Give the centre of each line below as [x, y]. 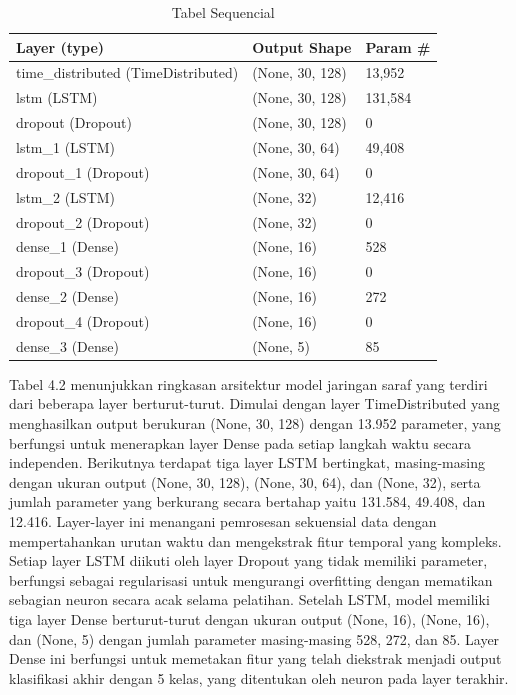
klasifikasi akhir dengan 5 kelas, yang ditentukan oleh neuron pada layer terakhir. [259, 677]
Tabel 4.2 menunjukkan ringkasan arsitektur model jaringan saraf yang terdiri [248, 383]
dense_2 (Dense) [67, 296]
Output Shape [302, 46]
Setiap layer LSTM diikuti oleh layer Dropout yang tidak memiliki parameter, [248, 560]
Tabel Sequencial [223, 12]
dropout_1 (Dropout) [83, 171]
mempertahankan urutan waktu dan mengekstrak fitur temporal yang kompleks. [255, 540]
